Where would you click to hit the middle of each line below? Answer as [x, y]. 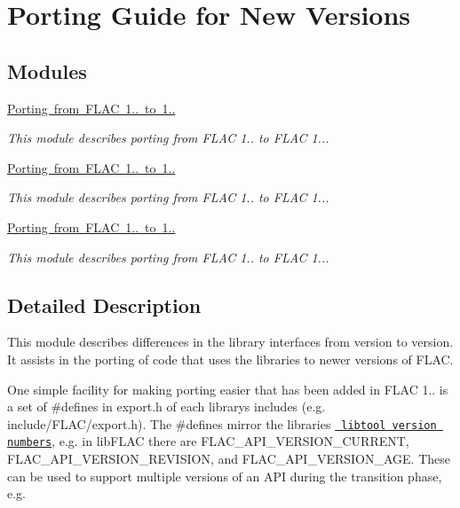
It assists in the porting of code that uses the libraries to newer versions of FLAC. [230, 359]
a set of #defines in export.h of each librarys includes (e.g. [167, 406]
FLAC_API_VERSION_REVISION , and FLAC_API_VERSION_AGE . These [229, 459]
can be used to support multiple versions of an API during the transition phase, [225, 476]
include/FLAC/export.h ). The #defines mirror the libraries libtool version [222, 423]
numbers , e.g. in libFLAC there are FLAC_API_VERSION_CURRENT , [208, 441]
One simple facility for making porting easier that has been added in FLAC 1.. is [228, 389]
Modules [47, 70]
